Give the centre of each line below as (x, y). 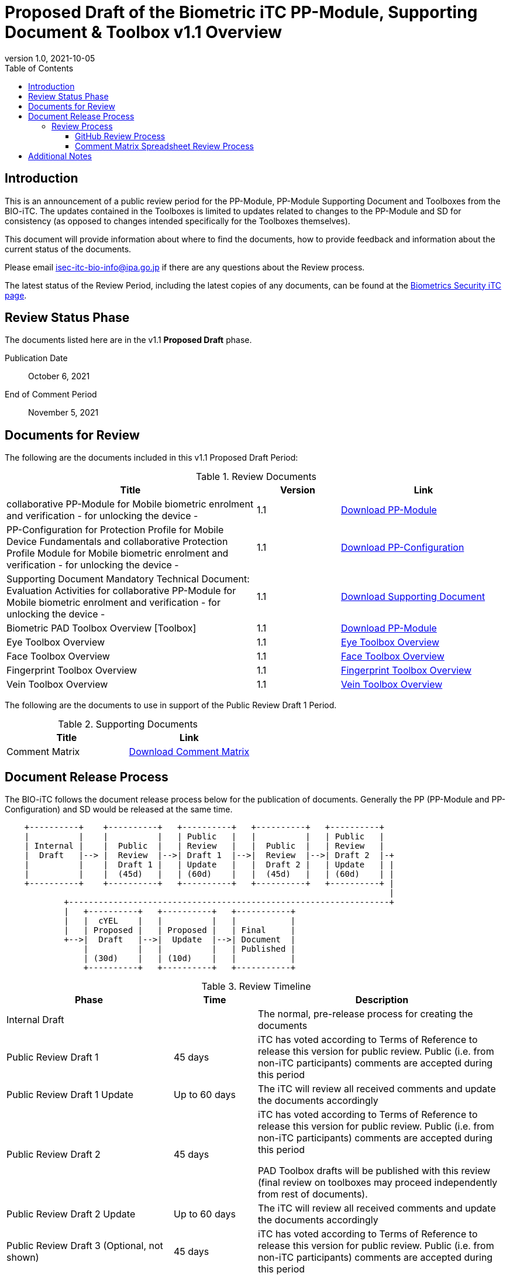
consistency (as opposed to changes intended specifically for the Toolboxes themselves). (178, 221)
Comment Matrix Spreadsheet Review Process (164, 146)
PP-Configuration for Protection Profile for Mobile (115, 530)
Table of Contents (39, 68)
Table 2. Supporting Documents (128, 724)
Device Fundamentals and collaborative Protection (117, 542)
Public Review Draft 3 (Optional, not (85, 1246)
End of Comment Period (51, 395)
